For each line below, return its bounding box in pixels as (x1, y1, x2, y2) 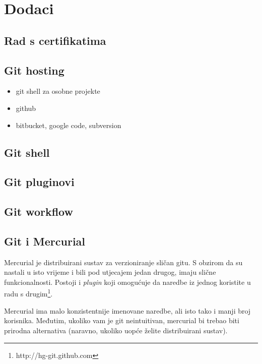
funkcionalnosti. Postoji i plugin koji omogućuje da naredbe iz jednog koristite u (4, 276, 251, 287)
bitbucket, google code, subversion (16, 119, 121, 130)
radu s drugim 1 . (4, 287, 53, 299)
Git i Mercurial (4, 233, 86, 249)
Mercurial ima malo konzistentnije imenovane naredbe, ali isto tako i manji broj (4, 305, 251, 316)
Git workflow (4, 204, 73, 219)
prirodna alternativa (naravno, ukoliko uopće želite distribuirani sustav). (4, 325, 228, 335)
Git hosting (4, 62, 64, 78)
